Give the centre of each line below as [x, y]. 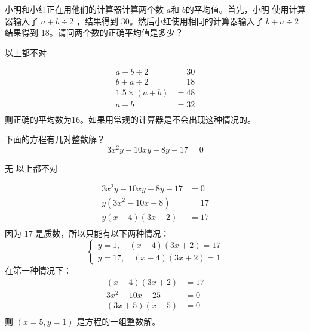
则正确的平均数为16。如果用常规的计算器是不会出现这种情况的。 [130, 119]
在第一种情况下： [38, 270]
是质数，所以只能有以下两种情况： [102, 233]
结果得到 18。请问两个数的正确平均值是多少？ [94, 32]
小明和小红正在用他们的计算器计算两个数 [84, 9]
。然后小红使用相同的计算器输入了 [196, 21]
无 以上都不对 [31, 168]
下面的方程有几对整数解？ [55, 139]
